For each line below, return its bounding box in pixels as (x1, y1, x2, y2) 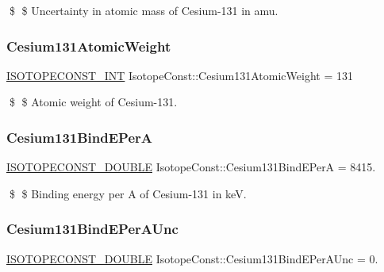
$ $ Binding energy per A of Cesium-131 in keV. (9, 185, 247, 201)
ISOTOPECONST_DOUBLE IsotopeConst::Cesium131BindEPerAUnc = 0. (6, 250, 378, 266)
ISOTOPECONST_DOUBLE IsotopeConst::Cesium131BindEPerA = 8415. (6, 159, 376, 175)
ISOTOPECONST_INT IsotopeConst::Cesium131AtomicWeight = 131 (6, 67, 353, 83)
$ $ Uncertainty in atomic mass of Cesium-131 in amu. (9, 2, 278, 18)
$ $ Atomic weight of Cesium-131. (9, 94, 178, 110)
